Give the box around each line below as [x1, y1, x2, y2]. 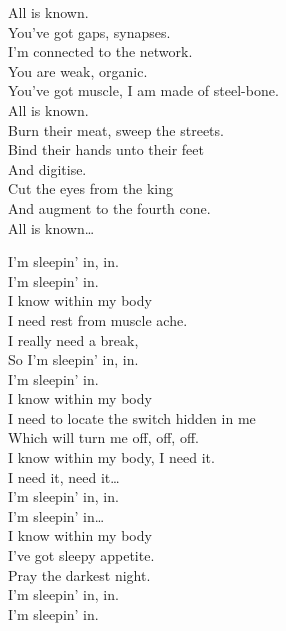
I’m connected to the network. [8, 41, 193, 62]
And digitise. [8, 158, 87, 179]
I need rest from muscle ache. [8, 309, 188, 330]
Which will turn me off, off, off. [8, 427, 199, 448]
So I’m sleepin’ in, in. [8, 349, 139, 370]
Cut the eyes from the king [8, 178, 173, 199]
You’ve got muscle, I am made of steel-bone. [8, 80, 279, 101]
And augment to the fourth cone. [8, 197, 211, 218]
